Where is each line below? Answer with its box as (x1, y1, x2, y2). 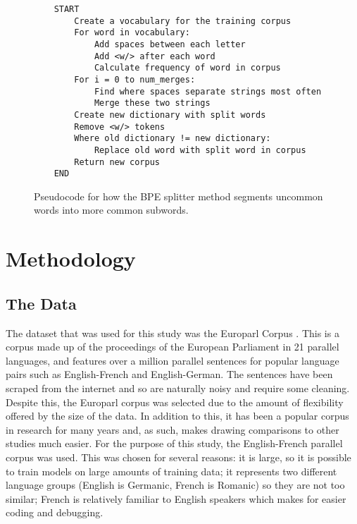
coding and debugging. (6, 505, 104, 520)
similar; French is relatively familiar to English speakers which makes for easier (6, 491, 346, 506)
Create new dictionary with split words (74, 109, 266, 120)
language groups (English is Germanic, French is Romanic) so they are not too (6, 477, 345, 492)
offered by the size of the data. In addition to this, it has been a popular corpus (6, 408, 349, 423)
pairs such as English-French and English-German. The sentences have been (6, 367, 333, 382)
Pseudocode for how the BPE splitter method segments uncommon (34, 188, 323, 203)
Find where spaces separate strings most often (94, 86, 322, 97)
